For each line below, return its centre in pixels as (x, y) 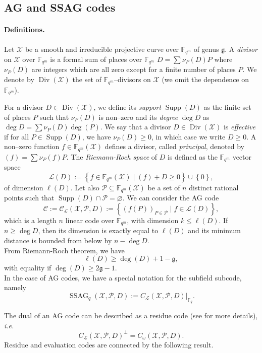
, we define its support (127, 107)
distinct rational (214, 187)
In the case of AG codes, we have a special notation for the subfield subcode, (123, 277)
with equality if (28, 268)
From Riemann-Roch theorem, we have (64, 250)
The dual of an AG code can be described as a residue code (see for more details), (131, 315)
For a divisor (24, 107)
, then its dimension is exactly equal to (98, 230)
